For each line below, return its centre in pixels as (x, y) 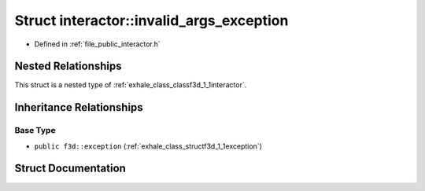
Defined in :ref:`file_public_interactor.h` (97, 44)
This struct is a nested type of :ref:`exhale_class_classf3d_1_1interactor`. (131, 85)
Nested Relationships (68, 66)
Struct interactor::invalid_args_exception (152, 20)
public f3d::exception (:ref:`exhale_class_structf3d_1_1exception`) (148, 146)
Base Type (35, 130)
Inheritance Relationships (79, 107)
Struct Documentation (70, 169)
